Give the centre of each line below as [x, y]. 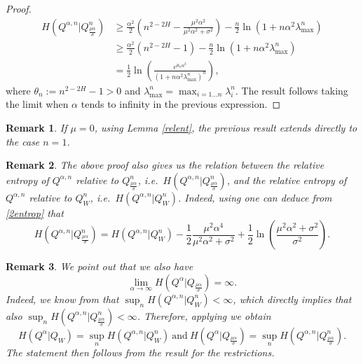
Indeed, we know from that [62, 299]
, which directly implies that [292, 299]
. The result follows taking [292, 90]
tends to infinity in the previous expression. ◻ [180, 104]
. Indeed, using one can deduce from [255, 197]
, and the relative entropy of [287, 180]
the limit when [37, 104]
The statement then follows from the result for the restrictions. [140, 352]
